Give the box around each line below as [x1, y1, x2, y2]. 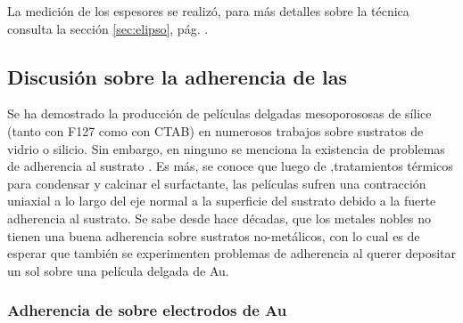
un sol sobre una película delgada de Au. [7, 261, 229, 279]
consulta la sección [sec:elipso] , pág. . [7, 19, 209, 37]
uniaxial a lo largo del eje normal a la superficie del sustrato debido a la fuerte [7, 191, 436, 210]
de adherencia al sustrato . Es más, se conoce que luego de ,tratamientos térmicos [7, 157, 453, 175]
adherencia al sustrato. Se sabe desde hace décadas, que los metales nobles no [7, 208, 432, 227]
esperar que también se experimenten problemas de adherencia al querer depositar [7, 244, 457, 262]
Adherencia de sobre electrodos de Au [7, 299, 287, 321]
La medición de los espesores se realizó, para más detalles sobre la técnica [7, 2, 409, 20]
